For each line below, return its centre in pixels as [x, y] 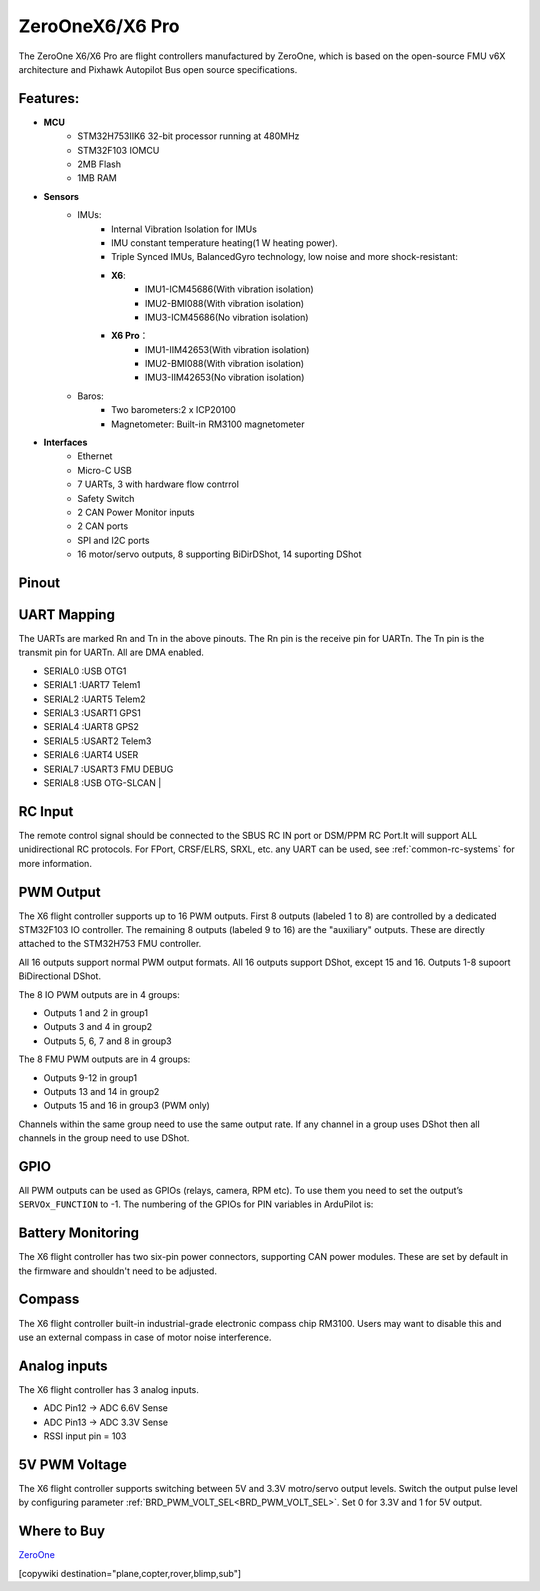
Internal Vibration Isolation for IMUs [184, 229]
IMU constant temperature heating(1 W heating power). [225, 242]
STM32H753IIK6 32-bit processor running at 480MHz [188, 136]
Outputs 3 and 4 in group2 [98, 1027]
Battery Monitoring [79, 1233]
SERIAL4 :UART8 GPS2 [91, 727]
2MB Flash [99, 164]
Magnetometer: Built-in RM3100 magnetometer [208, 424]
